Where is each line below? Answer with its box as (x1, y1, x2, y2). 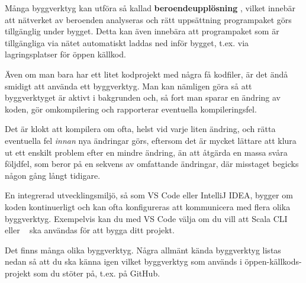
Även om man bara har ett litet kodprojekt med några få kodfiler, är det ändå (5, 67, 288, 80)
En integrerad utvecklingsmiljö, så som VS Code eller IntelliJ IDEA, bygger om (5, 189, 293, 201)
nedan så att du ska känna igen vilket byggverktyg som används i (5, 255, 242, 268)
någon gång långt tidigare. (5, 169, 101, 181)
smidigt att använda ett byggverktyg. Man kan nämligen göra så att (5, 79, 252, 92)
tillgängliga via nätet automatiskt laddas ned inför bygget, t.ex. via (5, 36, 249, 49)
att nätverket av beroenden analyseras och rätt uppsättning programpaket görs (5, 13, 292, 25)
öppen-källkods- (244, 255, 302, 268)
